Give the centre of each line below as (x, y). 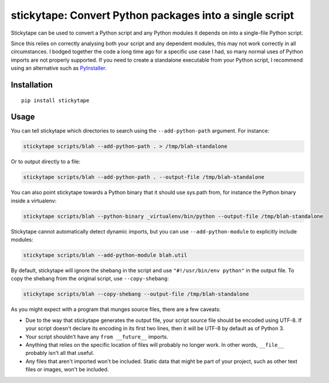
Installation (32, 85)
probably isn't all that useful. (60, 353)
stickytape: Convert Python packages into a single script (152, 15)
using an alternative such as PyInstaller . (59, 68)
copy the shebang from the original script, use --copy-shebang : (90, 279)
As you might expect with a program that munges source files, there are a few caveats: (116, 309)
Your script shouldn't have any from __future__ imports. (97, 337)
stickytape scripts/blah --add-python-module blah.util (105, 255)
